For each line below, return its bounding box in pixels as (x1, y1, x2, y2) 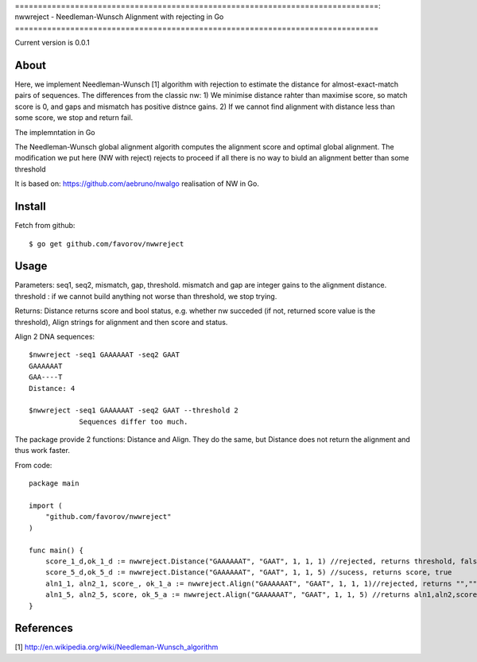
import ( (29, 501, 63, 510)
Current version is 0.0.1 (14, 38, 91, 48)
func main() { (29, 545, 83, 555)
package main (29, 479, 79, 488)
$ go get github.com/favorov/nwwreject (29, 239, 184, 248)
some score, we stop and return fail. (14, 113, 134, 122)
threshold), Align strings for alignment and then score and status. (14, 317, 228, 327)
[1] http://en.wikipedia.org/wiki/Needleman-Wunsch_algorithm (14, 642, 219, 652)
